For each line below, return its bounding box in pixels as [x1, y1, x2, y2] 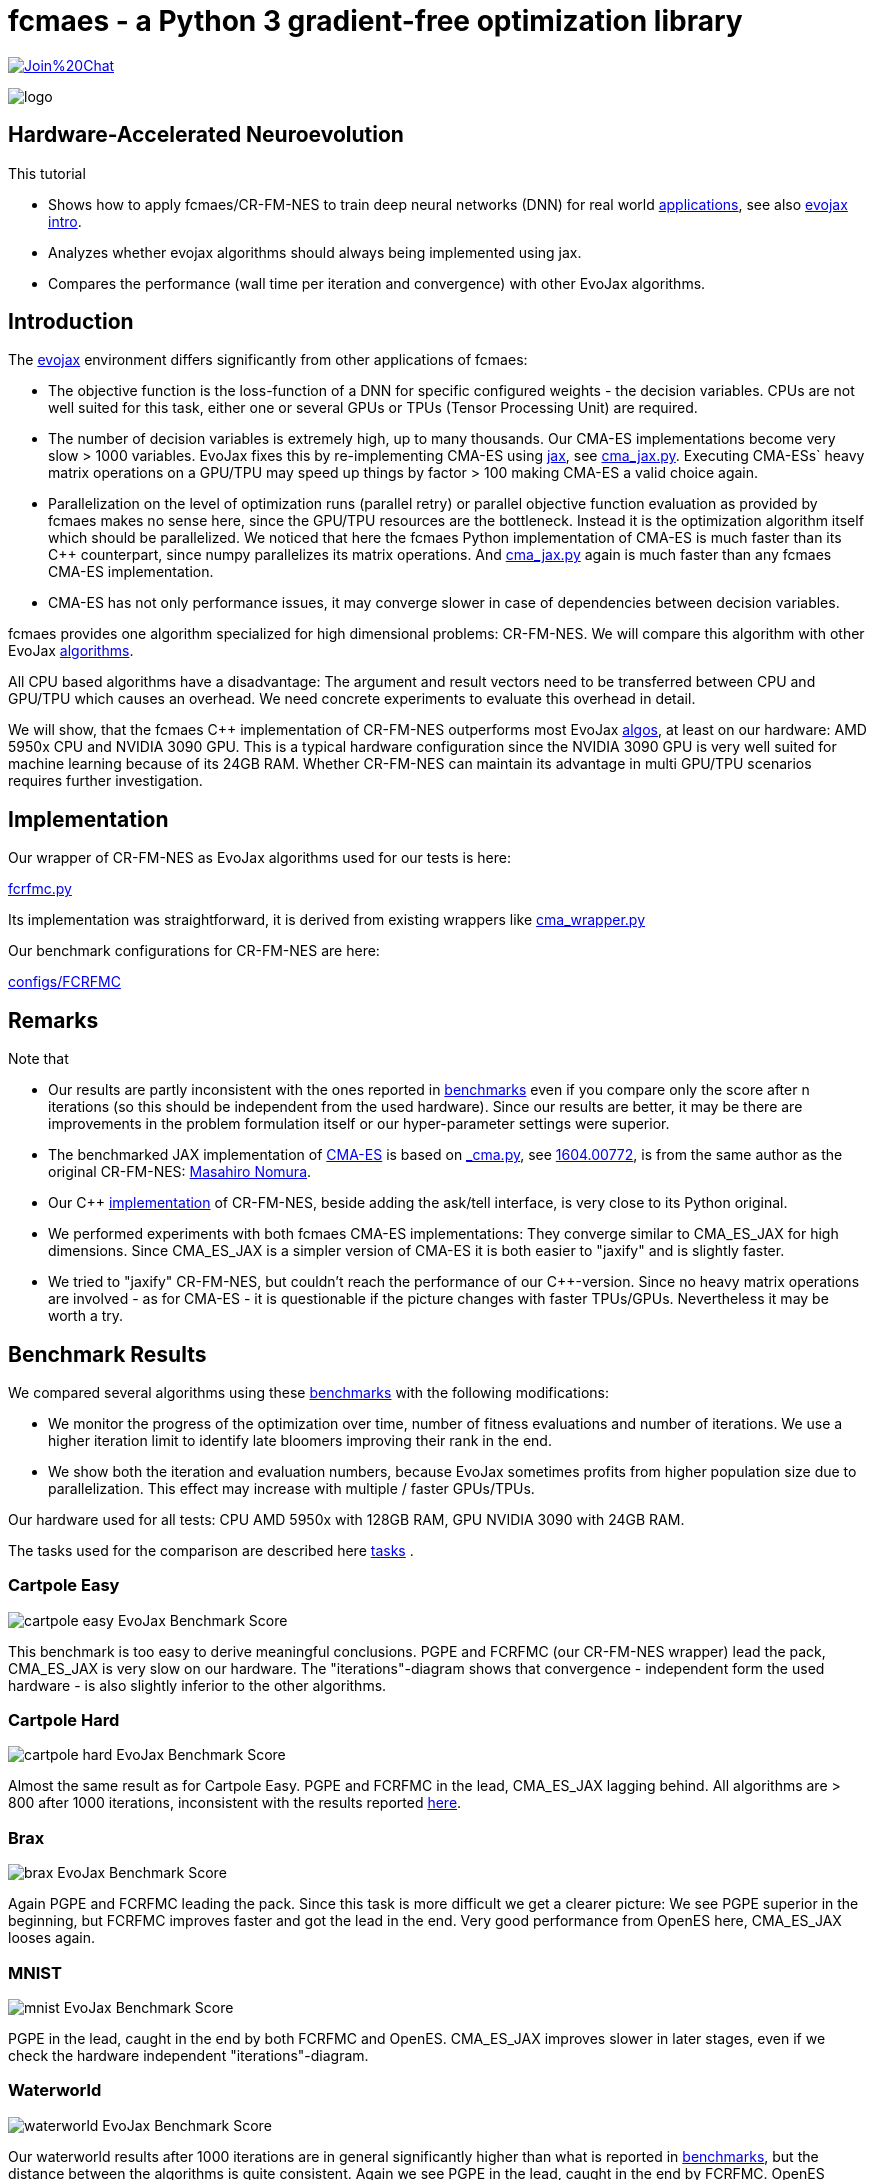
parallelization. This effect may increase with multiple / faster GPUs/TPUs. [48, 1479, 535, 1497]
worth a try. [48, 1307, 124, 1325]
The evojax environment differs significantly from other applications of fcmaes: [8, 351, 528, 369]
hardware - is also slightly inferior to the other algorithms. [8, 1676, 387, 1694]
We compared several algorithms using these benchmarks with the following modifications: [8, 1383, 609, 1401]
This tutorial [8, 164, 86, 182]
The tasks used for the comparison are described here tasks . [8, 1541, 414, 1559]
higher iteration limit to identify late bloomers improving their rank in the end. [48, 1431, 552, 1449]
